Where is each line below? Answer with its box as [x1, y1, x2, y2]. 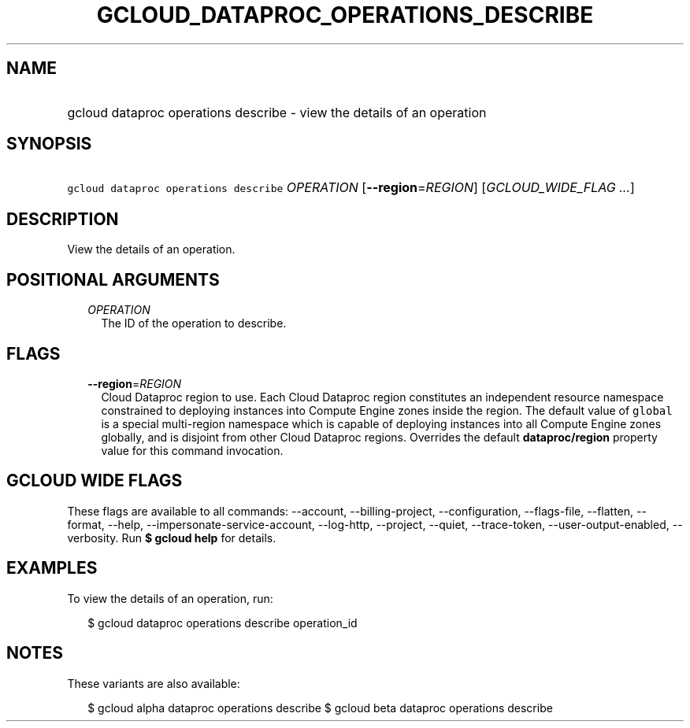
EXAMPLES [6, 558, 98, 578]
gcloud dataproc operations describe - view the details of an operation [67, 104, 487, 120]
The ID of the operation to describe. [101, 316, 287, 331]
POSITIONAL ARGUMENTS [6, 269, 220, 290]
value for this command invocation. [101, 443, 284, 457]
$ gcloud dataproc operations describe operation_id [87, 615, 358, 630]
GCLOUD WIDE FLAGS [6, 471, 183, 491]
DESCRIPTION [6, 209, 119, 229]
